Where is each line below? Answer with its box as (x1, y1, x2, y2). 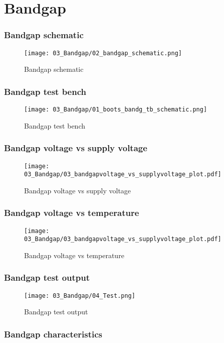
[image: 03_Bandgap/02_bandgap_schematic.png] (24, 49, 182, 57)
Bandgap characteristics (4, 327, 103, 340)
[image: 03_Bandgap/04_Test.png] (24, 292, 135, 299)
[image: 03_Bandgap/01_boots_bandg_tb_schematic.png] (24, 106, 207, 113)
